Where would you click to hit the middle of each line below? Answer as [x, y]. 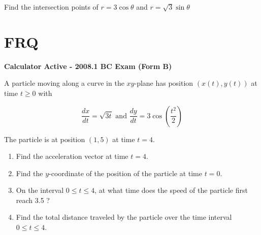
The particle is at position [45, 139]
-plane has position [164, 83]
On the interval [40, 190]
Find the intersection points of [51, 7]
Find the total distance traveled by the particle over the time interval [124, 217]
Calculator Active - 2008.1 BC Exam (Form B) [88, 66]
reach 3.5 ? [33, 200]
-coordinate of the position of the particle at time [125, 173]
